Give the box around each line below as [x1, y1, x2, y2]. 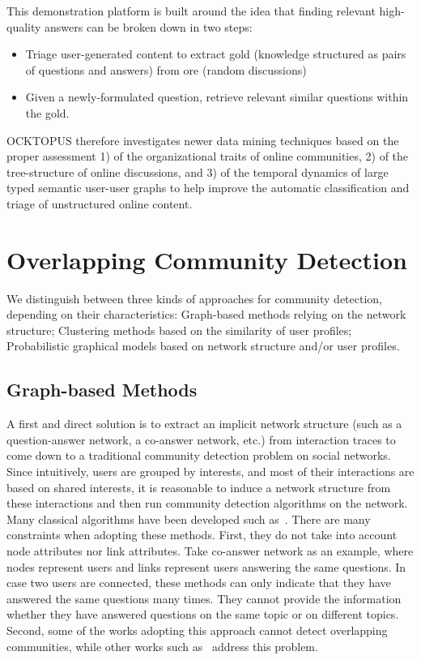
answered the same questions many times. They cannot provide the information [6, 589, 402, 606]
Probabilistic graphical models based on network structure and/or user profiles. [6, 337, 400, 354]
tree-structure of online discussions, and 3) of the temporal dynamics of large [6, 163, 389, 180]
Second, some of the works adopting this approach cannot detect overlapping [6, 621, 388, 638]
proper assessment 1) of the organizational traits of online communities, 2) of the [6, 148, 409, 165]
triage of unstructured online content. [6, 195, 193, 212]
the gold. [25, 104, 70, 121]
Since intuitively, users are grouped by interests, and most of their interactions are [6, 463, 415, 480]
